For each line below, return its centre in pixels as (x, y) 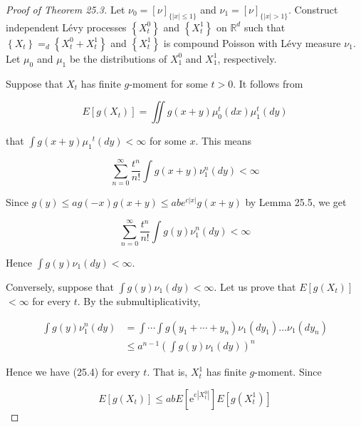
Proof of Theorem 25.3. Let (66, 9)
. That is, (167, 372)
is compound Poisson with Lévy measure (252, 42)
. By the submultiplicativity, (139, 300)
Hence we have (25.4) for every (73, 372)
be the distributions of (118, 58)
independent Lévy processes (66, 27)
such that (265, 27)
